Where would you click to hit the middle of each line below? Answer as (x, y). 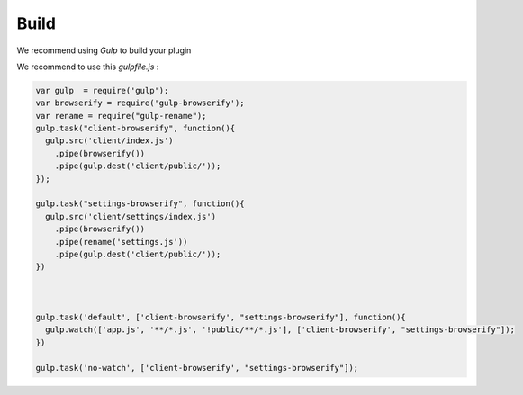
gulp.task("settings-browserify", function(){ (140, 204)
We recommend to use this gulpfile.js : (88, 67)
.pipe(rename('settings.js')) (121, 242)
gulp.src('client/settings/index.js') (131, 216)
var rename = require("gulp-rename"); (121, 116)
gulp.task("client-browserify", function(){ (135, 129)
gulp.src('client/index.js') (110, 141)
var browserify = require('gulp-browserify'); (140, 103)
